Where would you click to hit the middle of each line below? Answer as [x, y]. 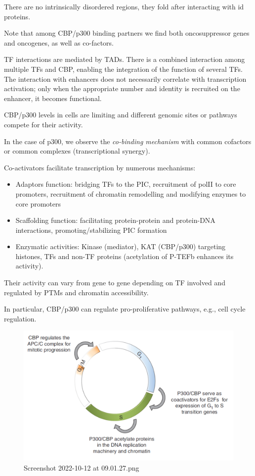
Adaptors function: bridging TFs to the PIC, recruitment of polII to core [126, 184]
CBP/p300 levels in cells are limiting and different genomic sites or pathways [121, 115]
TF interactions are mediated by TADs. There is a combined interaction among [125, 59]
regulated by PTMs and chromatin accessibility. [76, 292]
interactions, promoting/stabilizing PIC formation [91, 230]
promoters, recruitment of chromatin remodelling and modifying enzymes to [131, 193]
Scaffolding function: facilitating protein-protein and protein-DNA [115, 220]
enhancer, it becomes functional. [53, 98]
